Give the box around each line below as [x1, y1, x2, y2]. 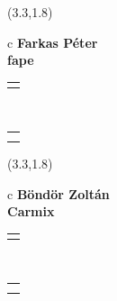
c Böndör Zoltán [7, 184, 110, 203]
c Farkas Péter [7, 32, 98, 51]
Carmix [7, 202, 55, 221]
